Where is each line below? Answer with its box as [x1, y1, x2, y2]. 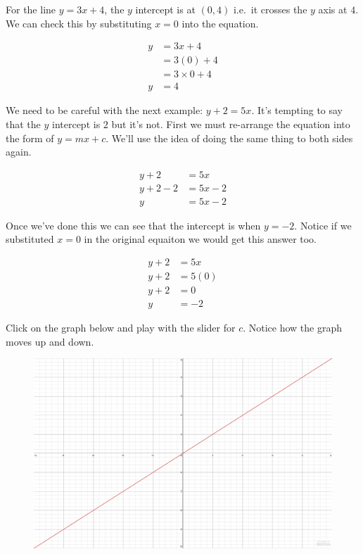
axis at [318, 2, 348, 16]
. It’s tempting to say [251, 103, 343, 118]
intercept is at [135, 2, 196, 16]
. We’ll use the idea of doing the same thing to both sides [106, 130, 353, 145]
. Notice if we [294, 218, 352, 232]
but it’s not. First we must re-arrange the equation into [111, 116, 350, 131]
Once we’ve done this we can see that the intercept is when [6, 218, 261, 232]
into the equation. [181, 15, 259, 30]
